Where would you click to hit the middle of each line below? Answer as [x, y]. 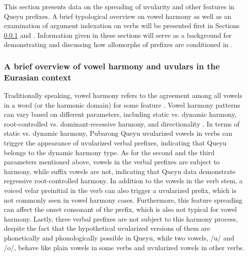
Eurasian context [38, 77]
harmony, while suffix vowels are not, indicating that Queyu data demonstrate [120, 171]
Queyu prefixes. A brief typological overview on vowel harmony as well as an [118, 16]
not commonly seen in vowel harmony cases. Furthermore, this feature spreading [123, 200]
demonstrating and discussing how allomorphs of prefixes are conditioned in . [118, 44]
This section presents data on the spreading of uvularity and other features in [119, 6]
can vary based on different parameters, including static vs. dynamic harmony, [120, 114]
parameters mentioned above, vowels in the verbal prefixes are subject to [112, 162]
